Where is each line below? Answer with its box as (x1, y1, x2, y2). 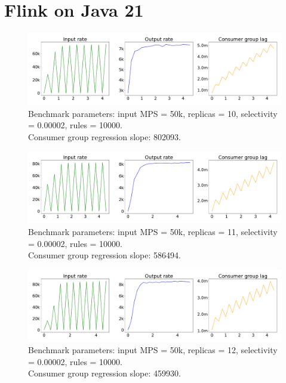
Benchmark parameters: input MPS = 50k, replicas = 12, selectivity (28, 344, 278, 356)
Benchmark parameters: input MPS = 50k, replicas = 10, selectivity (28, 107, 278, 119)
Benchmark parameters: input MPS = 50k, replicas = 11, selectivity (28, 225, 278, 237)
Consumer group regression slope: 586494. (28, 249, 181, 261)
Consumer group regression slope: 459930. (28, 367, 181, 379)
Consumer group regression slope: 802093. (28, 130, 181, 143)
